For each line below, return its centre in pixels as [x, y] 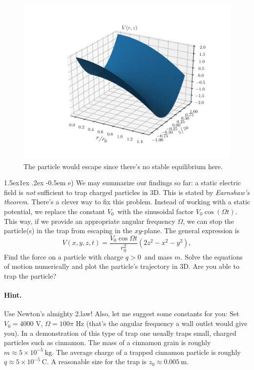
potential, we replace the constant [54, 211]
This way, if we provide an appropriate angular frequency [90, 221]
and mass [158, 256]
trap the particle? [30, 276]
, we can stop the [208, 221]
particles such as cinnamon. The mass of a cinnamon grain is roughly [107, 342]
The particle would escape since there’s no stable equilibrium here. [123, 166]
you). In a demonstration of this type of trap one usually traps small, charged [120, 333]
